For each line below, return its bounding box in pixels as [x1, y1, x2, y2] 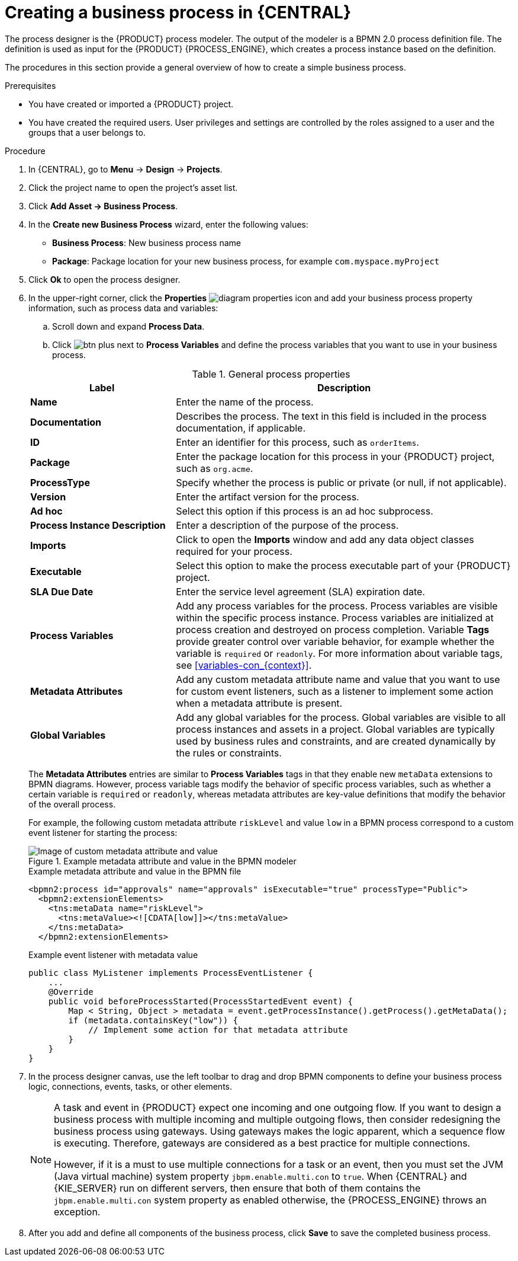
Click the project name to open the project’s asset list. [28, 182, 238, 193]
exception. [54, 1205, 101, 1218]
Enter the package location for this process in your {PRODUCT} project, [176, 450, 495, 462]
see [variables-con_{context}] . [176, 659, 312, 671]
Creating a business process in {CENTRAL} [5, 2, 352, 23]
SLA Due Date [30, 585, 94, 598]
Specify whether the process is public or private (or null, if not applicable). [176, 476, 507, 489]
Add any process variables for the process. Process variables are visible [176, 599, 498, 612]
